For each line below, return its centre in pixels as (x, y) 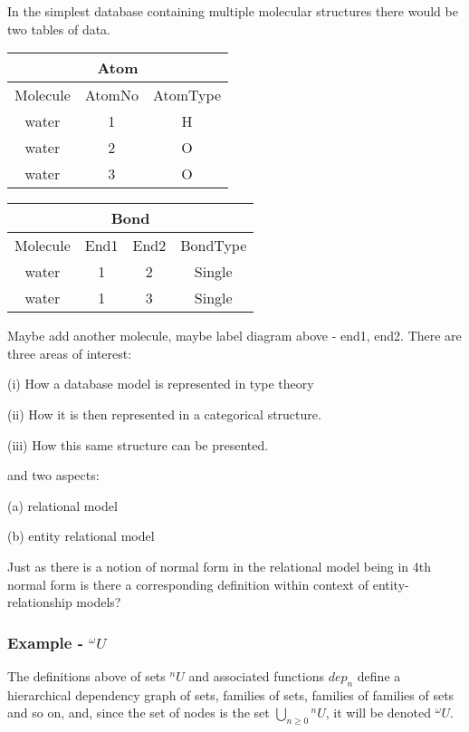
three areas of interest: (70, 353)
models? (99, 602)
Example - (45, 642)
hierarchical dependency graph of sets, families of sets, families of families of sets (231, 694)
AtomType (187, 95)
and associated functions (256, 675)
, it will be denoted (378, 713)
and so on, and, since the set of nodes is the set (139, 713)
